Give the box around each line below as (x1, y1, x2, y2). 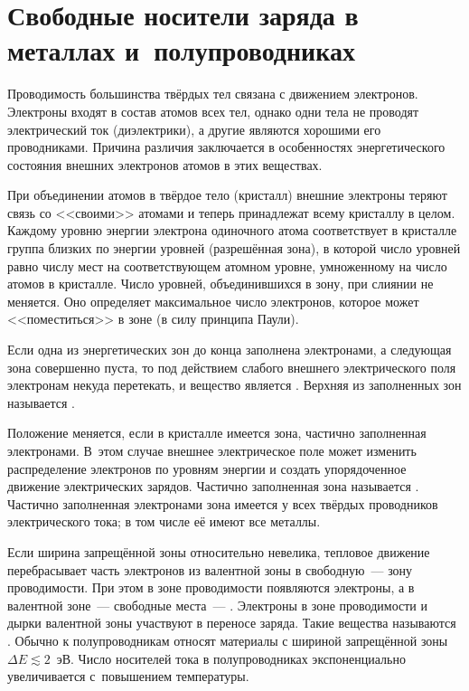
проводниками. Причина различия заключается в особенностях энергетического (7, 137, 446, 156)
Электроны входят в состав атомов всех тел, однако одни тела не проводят (7, 101, 419, 120)
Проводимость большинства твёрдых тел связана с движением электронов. (7, 84, 418, 103)
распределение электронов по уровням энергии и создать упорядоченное (7, 459, 407, 478)
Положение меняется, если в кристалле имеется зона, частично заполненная (7, 423, 427, 442)
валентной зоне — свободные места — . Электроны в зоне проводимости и (7, 595, 427, 614)
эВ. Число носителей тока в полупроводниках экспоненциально (56, 648, 406, 667)
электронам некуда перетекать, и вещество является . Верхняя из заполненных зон (7, 375, 462, 394)
